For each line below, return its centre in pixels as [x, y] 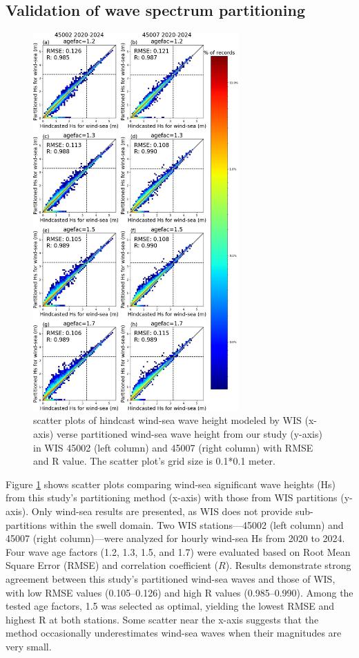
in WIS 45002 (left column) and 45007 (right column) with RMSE [173, 447]
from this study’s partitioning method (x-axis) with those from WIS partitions [172, 497]
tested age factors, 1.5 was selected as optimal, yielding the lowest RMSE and [170, 606]
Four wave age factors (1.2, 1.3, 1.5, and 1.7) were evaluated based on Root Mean [178, 551]
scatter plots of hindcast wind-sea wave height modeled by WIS [167, 420]
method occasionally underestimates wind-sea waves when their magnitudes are [174, 633]
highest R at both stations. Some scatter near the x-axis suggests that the [162, 619]
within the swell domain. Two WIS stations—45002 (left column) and [196, 524]
